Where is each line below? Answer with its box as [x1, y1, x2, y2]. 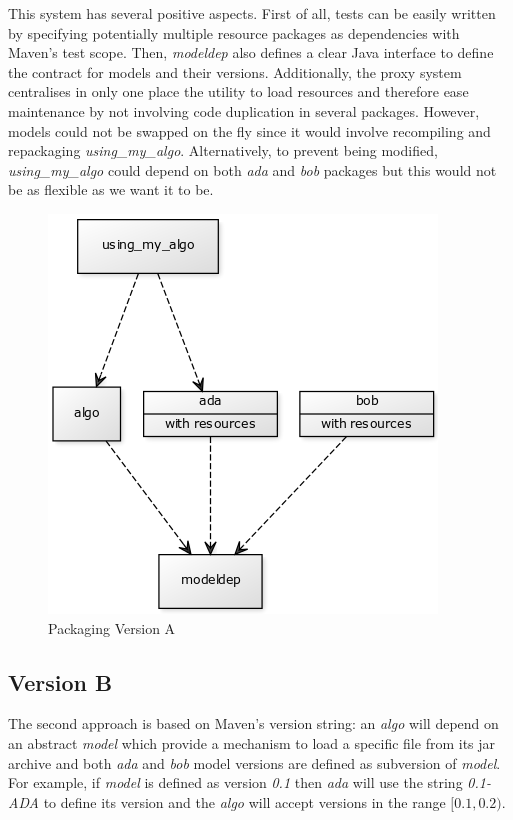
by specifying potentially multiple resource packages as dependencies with [8, 22, 460, 43]
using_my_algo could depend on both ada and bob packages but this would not [8, 159, 497, 180]
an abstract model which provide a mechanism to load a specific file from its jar [8, 732, 496, 753]
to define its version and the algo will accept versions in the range [43, 791, 446, 812]
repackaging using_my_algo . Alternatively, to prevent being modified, [8, 140, 438, 161]
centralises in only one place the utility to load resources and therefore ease [8, 81, 469, 102]
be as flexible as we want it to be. [8, 179, 214, 200]
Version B [8, 666, 113, 697]
